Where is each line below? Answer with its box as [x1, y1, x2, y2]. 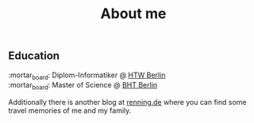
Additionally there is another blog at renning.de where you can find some [8, 98, 247, 107]
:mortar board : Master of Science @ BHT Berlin [8, 80, 158, 91]
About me [100, 5, 167, 23]
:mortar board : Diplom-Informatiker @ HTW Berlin [8, 70, 166, 81]
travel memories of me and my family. [8, 106, 132, 115]
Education [8, 49, 60, 63]
